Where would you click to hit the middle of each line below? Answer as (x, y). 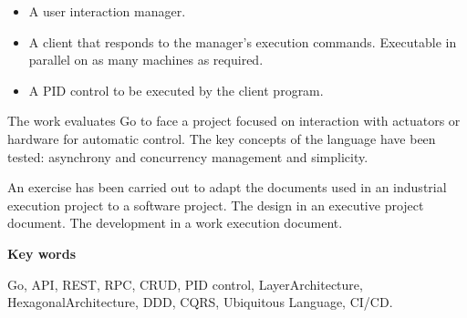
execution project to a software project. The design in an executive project (216, 205)
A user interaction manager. (107, 11)
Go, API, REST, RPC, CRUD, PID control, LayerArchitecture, (185, 284)
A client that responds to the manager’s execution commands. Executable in (243, 41)
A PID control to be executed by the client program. (176, 90)
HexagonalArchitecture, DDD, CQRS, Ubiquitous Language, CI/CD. (200, 302)
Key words (42, 253)
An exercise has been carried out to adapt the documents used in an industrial (227, 187)
